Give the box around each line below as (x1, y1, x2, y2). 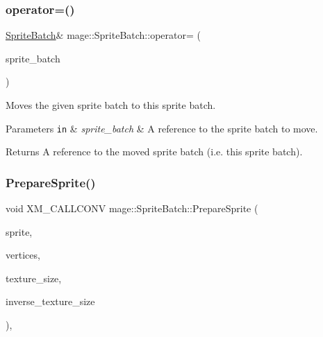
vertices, (6, 248, 40, 262)
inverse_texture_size (6, 294, 95, 309)
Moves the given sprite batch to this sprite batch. (6, 98, 216, 112)
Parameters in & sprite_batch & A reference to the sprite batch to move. (6, 121, 318, 135)
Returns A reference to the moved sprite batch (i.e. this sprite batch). (6, 144, 303, 159)
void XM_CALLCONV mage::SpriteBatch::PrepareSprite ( (6, 201, 258, 216)
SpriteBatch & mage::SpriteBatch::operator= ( (6, 28, 201, 42)
